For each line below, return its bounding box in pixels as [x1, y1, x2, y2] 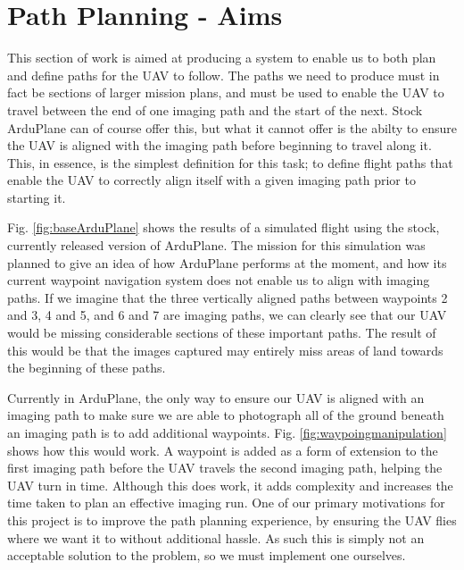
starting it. [7, 188, 66, 206]
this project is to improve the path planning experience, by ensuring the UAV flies [7, 510, 457, 529]
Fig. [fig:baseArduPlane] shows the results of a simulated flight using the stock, [7, 218, 440, 237]
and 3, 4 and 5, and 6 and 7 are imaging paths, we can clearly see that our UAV [7, 306, 447, 324]
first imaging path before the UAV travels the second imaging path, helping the [7, 458, 443, 477]
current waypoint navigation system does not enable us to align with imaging [7, 271, 430, 289]
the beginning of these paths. [7, 358, 166, 377]
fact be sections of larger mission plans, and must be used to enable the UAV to [7, 83, 444, 102]
